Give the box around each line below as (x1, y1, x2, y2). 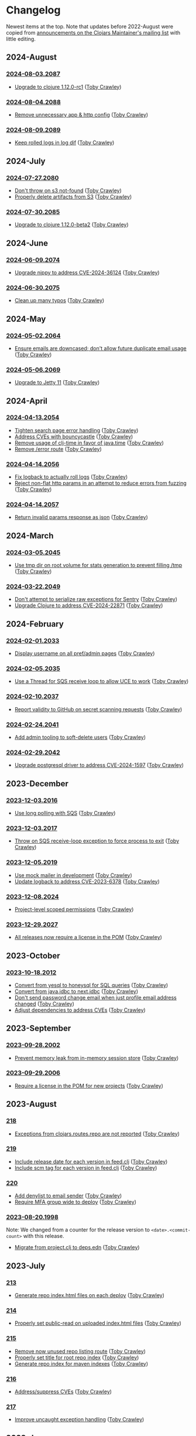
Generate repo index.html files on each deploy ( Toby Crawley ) (14, 1292, 165, 1299)
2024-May (6, 314, 46, 324)
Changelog (6, 4, 61, 17)
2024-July (6, 156, 46, 166)
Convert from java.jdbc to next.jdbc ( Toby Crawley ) (14, 988, 139, 995)
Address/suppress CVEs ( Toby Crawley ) (14, 1388, 112, 1395)
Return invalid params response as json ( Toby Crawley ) (14, 514, 148, 521)
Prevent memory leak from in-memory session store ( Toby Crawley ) (14, 1054, 179, 1061)
